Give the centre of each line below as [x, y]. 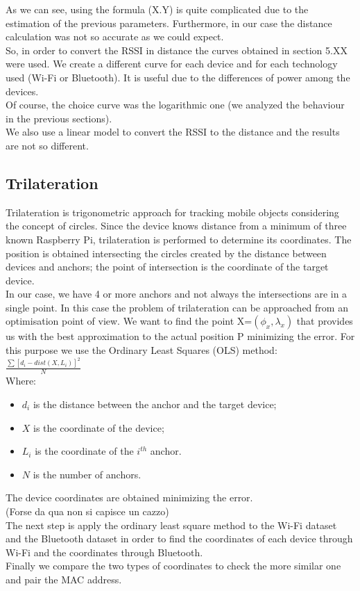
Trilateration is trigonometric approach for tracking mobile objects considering [172, 212]
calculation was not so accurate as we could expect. [115, 37]
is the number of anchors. [87, 474]
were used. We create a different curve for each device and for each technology [172, 64]
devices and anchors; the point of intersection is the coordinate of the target [167, 267]
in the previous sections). [59, 118]
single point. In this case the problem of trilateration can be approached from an [177, 307]
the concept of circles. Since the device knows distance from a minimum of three [176, 226]
